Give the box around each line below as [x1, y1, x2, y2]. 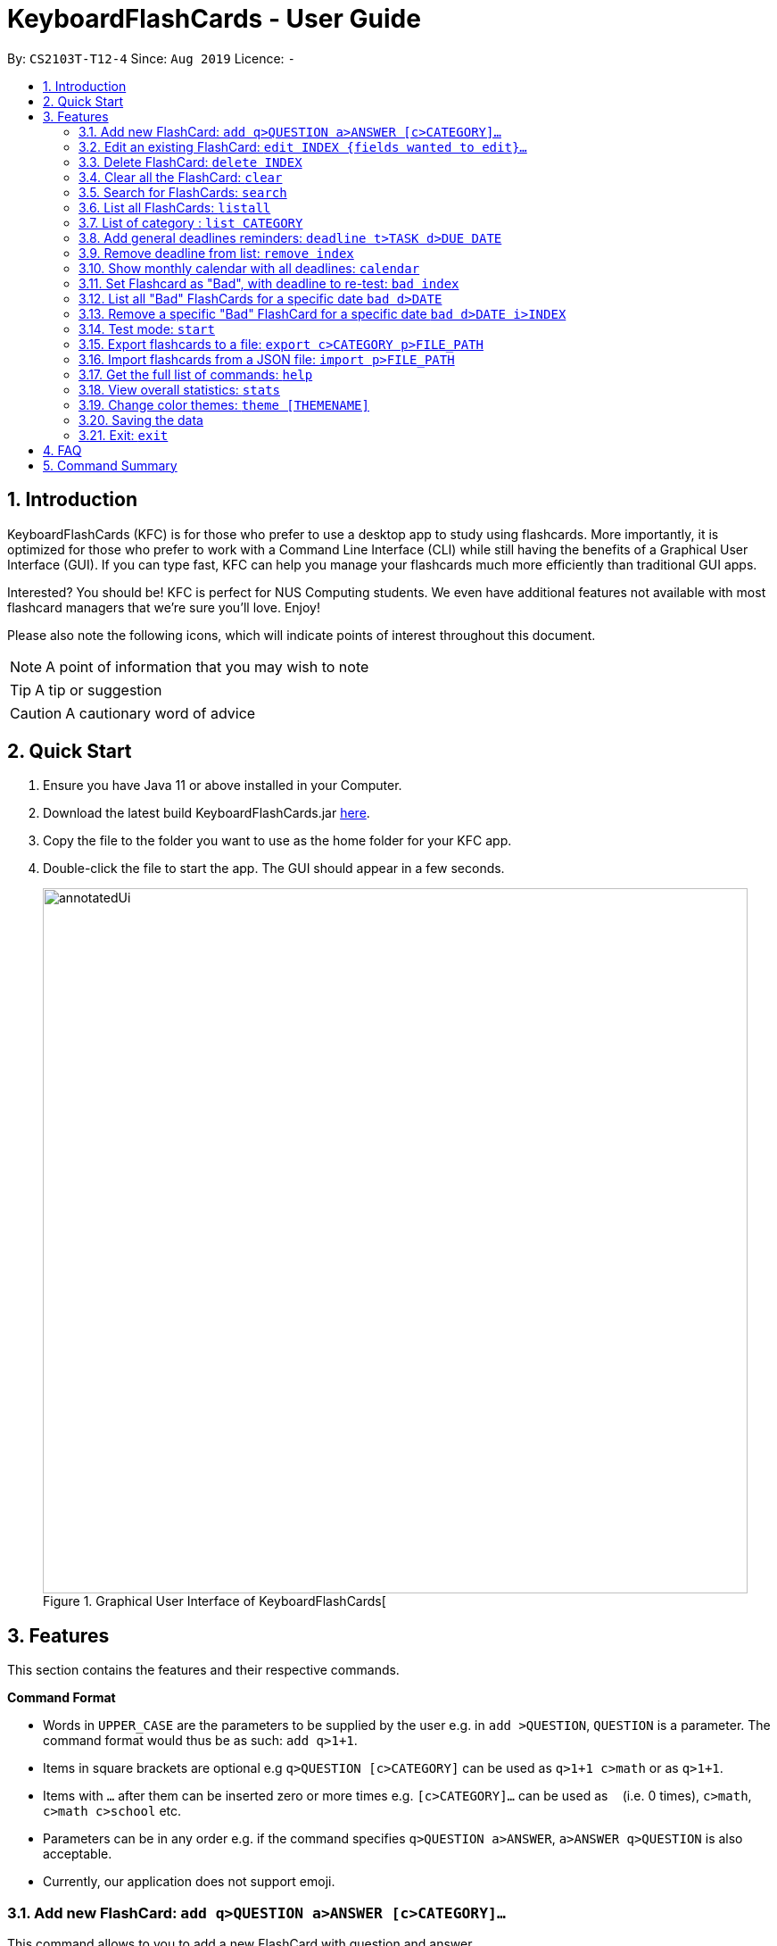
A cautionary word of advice [65, 703, 256, 722]
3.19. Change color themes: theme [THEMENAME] [79, 396, 369, 412]
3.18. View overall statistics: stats [79, 381, 280, 397]
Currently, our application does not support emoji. [43, 1874, 335, 1890]
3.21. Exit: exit [79, 427, 169, 443]
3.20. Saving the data [79, 412, 203, 428]
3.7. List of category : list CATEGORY [79, 214, 303, 230]
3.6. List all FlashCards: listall [79, 199, 271, 215]
